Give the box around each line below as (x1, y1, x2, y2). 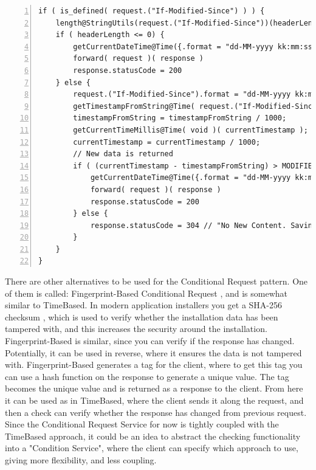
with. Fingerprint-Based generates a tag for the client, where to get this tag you (5, 358, 303, 371)
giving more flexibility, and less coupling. (5, 453, 157, 466)
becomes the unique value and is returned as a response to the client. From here (5, 382, 303, 395)
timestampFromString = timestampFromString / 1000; (73, 114, 287, 123)
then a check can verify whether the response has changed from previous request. (5, 406, 307, 418)
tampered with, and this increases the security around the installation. (5, 322, 267, 335)
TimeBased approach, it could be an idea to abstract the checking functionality (5, 429, 301, 442)
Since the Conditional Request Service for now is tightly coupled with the (5, 418, 279, 430)
